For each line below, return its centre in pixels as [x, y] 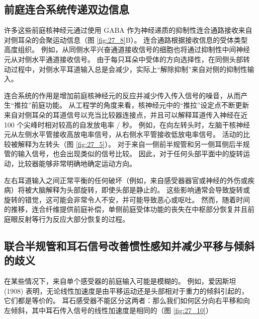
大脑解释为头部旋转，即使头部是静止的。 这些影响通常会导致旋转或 [141, 190]
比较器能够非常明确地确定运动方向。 [77, 163]
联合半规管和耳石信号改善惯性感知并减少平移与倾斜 [129, 245]
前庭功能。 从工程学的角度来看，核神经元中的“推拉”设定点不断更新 [140, 105]
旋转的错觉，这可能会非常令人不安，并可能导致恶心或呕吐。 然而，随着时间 [127, 199]
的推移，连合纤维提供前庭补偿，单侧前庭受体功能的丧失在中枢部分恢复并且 [126, 209]
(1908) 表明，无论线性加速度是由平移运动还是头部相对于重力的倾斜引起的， [126, 290]
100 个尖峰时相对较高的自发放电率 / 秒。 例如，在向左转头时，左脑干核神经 [127, 124]
